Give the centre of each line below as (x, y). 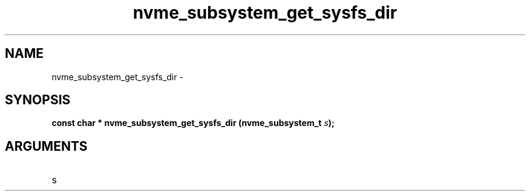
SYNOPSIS (38, 100)
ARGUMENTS (46, 146)
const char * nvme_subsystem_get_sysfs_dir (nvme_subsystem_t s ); (193, 123)
